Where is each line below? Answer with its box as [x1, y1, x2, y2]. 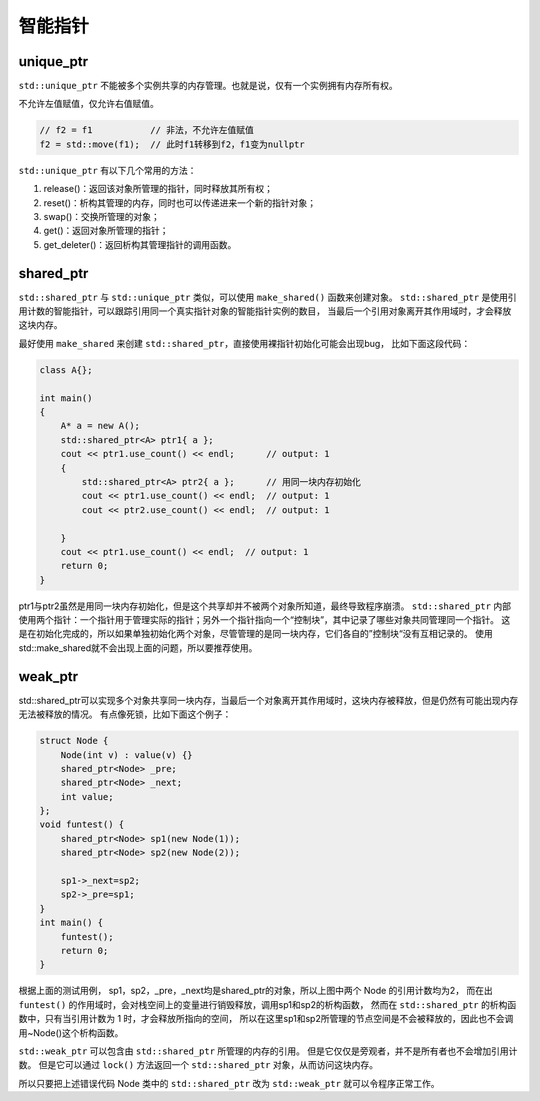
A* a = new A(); [60, 420, 140, 432]
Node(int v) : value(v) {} [60, 749, 194, 760]
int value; [60, 791, 114, 802]
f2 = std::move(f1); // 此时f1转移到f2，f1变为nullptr [39, 138, 305, 150]
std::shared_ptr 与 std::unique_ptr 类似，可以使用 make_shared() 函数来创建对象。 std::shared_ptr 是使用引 [18, 291, 517, 303]
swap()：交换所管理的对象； [43, 210, 160, 222]
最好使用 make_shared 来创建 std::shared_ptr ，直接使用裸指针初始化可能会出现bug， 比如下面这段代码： [18, 337, 471, 349]
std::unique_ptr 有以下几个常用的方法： [18, 164, 197, 176]
